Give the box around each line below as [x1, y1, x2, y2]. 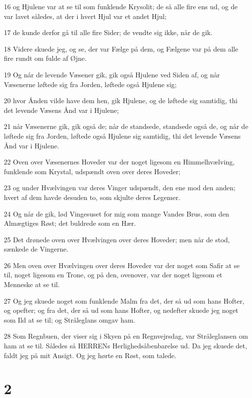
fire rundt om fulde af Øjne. [4, 53, 87, 63]
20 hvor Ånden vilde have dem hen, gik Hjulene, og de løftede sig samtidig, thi [4, 95, 238, 106]
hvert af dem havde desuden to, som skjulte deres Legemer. [4, 192, 181, 202]
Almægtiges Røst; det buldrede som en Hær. [4, 218, 136, 228]
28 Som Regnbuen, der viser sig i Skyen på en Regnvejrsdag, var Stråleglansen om [4, 331, 248, 341]
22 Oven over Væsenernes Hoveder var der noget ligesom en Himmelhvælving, [4, 157, 235, 167]
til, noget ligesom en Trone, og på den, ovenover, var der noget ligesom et [4, 270, 222, 280]
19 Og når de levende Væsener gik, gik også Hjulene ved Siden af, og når [4, 69, 220, 79]
